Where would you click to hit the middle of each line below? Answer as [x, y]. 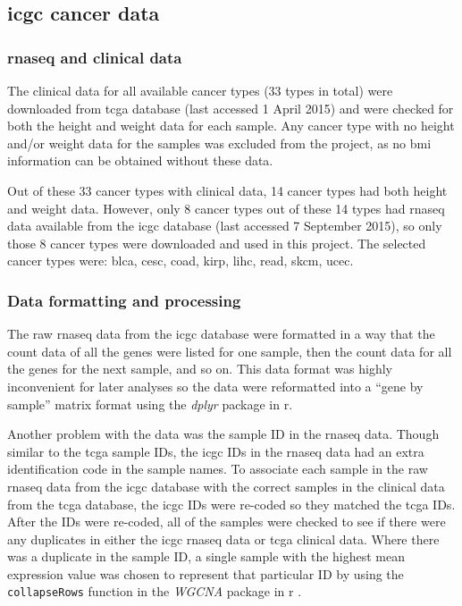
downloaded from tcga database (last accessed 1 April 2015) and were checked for [231, 108]
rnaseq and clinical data [95, 57]
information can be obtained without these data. [140, 160]
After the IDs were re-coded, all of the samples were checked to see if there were [227, 522]
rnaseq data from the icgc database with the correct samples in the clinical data [226, 486]
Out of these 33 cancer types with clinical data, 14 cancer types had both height [227, 190]
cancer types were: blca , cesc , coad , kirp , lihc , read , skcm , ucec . [181, 261]
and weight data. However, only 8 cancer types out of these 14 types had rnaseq [226, 208]
